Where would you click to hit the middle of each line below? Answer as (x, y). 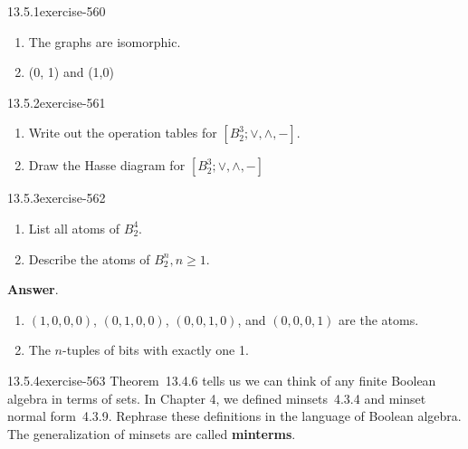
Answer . (33, 289)
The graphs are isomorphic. (105, 41)
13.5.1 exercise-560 (57, 11)
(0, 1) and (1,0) (71, 72)
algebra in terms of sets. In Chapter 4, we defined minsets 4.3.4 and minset (217, 398)
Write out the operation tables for (123, 133)
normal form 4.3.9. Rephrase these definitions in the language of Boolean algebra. (234, 416)
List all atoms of (74, 228)
